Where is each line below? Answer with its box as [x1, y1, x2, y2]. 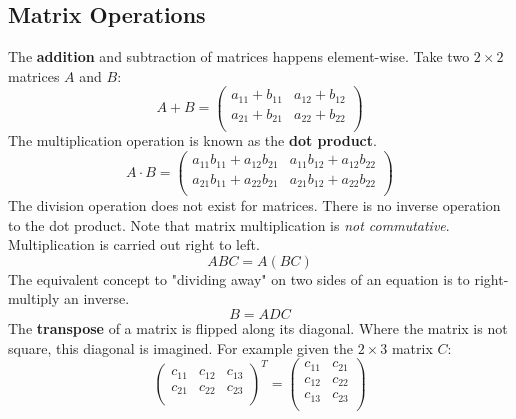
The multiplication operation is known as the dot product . [8, 130, 377, 151]
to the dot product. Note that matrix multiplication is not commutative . [8, 214, 450, 235]
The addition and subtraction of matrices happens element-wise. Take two [8, 46, 470, 67]
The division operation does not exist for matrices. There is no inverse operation [8, 195, 501, 216]
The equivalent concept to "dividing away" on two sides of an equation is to [8, 268, 470, 289]
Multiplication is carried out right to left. [8, 234, 260, 255]
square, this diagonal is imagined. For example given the [8, 337, 354, 358]
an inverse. [64, 288, 130, 309]
